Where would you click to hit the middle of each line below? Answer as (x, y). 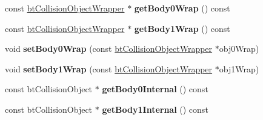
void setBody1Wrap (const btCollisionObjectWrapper (109, 68)
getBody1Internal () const (155, 109)
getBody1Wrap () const (182, 28)
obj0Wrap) (239, 49)
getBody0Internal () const (155, 89)
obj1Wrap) (239, 68)
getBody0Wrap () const (182, 8)
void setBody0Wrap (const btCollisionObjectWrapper (109, 49)
